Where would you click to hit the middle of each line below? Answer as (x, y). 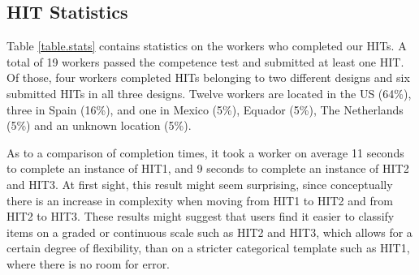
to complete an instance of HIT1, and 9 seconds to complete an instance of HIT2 (208, 168)
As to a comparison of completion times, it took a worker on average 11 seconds (205, 152)
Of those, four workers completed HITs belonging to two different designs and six (208, 77)
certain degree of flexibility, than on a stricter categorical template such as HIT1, (208, 248)
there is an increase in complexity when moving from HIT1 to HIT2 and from (200, 200)
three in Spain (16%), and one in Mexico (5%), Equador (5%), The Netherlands (205, 109)
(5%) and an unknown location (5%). (99, 125)
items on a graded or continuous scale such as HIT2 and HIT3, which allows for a (209, 232)
